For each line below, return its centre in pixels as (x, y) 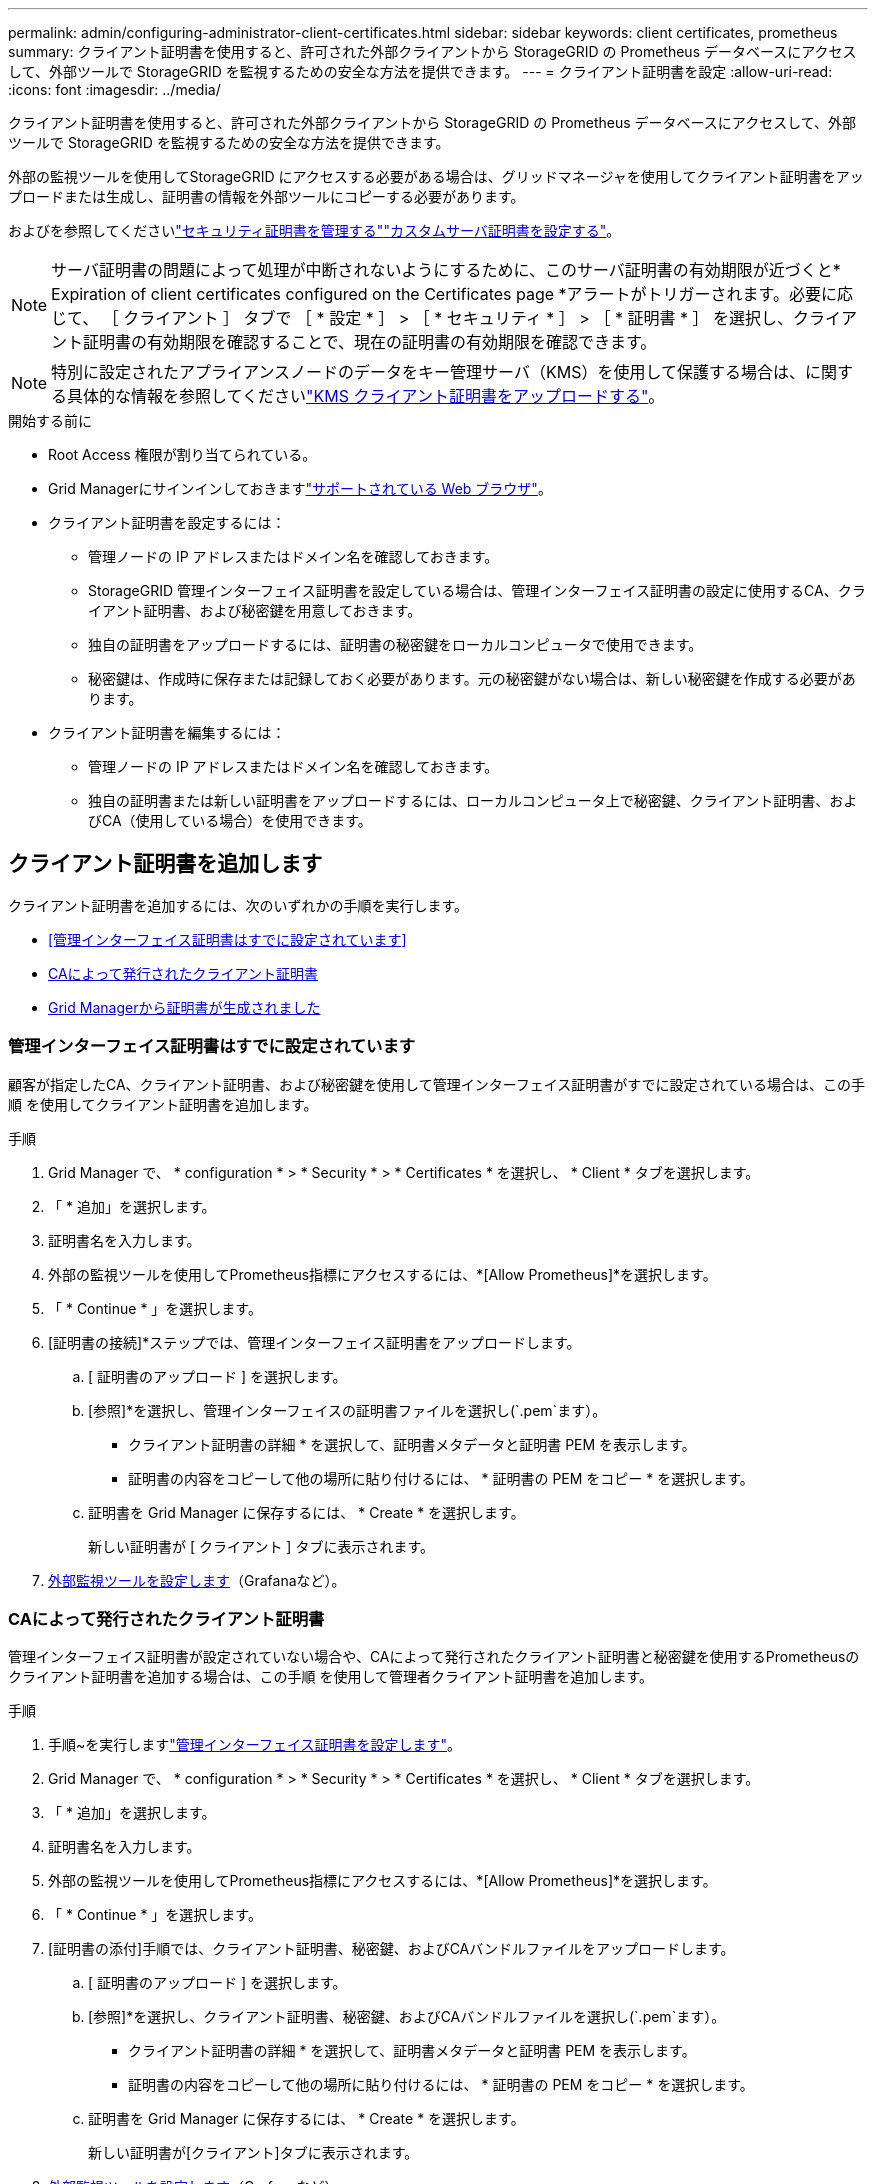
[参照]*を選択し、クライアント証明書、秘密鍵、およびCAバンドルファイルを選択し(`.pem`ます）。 (407, 2017)
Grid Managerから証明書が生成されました (184, 1007)
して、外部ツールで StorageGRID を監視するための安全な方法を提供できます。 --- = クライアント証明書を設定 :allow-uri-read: (420, 71)
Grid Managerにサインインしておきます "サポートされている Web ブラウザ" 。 (300, 488)
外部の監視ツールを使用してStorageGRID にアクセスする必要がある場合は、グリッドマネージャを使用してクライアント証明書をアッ (436, 176)
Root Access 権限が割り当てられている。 (182, 454)
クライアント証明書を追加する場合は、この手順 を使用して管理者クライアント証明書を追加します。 (330, 1677)
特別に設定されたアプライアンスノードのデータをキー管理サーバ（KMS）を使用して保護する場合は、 (428, 372)
